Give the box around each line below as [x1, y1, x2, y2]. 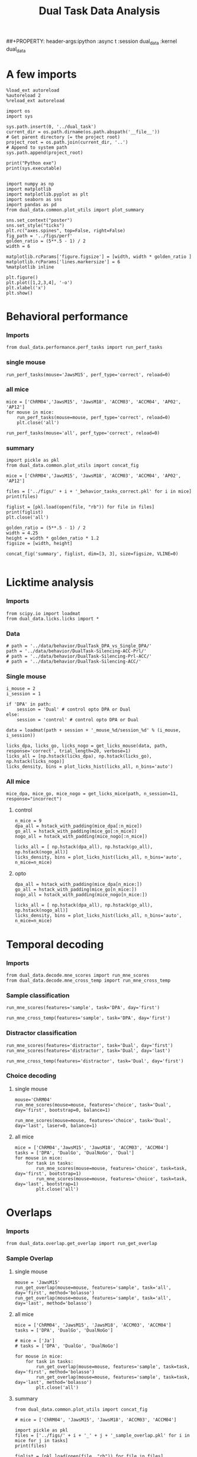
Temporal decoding [6, 938, 104, 951]
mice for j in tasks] [14, 1437, 68, 1443]
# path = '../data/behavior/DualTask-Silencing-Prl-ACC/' [6, 653, 152, 659]
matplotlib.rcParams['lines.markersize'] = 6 [6, 258, 120, 265]
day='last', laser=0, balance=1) [14, 1122, 98, 1128]
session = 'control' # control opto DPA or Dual [17, 717, 139, 723]
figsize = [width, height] [6, 541, 73, 547]
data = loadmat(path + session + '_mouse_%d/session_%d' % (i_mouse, [6, 727, 182, 733]
